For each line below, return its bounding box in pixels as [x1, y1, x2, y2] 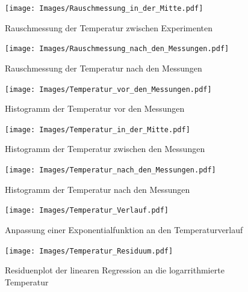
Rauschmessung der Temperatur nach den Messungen [5, 61, 202, 74]
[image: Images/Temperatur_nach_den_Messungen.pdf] [5, 166, 216, 174]
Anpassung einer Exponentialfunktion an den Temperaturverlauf [5, 223, 243, 236]
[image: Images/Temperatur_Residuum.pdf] [5, 246, 173, 255]
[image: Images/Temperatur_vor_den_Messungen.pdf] [5, 85, 212, 94]
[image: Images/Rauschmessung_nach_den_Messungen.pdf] [5, 44, 229, 53]
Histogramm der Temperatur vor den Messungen [5, 102, 185, 115]
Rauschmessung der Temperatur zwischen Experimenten [5, 21, 213, 34]
